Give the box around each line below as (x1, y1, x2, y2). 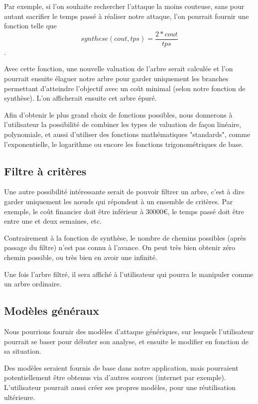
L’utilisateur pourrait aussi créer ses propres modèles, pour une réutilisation (4, 382, 236, 392)
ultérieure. (4, 392, 35, 402)
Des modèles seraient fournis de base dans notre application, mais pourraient (4, 362, 239, 373)
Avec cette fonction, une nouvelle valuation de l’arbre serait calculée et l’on (4, 63, 233, 74)
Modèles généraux (4, 303, 99, 318)
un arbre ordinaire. (4, 278, 62, 289)
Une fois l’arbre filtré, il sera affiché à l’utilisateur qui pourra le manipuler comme (4, 269, 254, 279)
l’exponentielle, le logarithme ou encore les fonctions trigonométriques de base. (4, 138, 244, 149)
